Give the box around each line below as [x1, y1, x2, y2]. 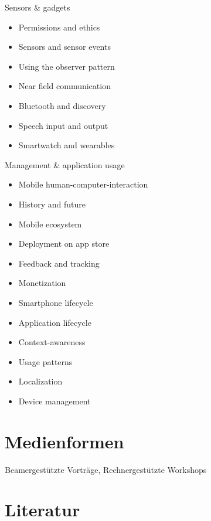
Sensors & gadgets [5, 1, 70, 13]
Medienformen [5, 429, 124, 453]
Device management [18, 394, 91, 407]
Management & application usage [5, 158, 125, 171]
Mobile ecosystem [18, 217, 82, 230]
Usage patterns [18, 355, 73, 367]
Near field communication [18, 80, 111, 92]
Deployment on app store [18, 237, 110, 250]
